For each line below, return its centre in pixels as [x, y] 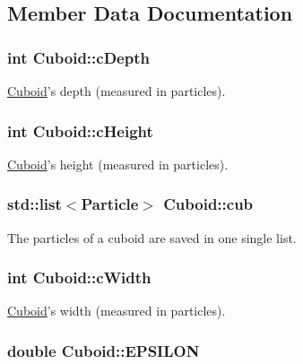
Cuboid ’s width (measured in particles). [117, 311]
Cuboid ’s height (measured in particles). [118, 164]
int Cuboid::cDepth [78, 57]
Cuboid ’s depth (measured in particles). [117, 91]
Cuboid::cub [208, 204]
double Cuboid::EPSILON [104, 350]
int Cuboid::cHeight [80, 130]
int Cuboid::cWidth [79, 277]
